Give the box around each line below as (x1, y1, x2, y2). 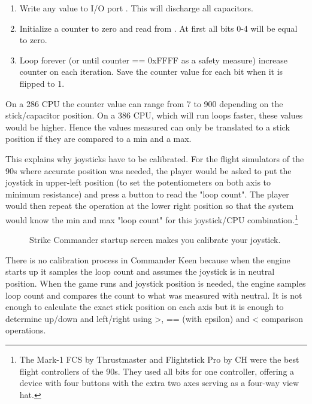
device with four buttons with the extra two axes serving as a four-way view (19, 376, 299, 389)
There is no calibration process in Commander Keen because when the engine (5, 253, 290, 266)
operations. (5, 324, 46, 336)
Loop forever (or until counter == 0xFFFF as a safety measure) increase (19, 53, 287, 66)
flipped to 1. (19, 77, 65, 89)
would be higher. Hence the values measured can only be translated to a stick (5, 120, 290, 133)
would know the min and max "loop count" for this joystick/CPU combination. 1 (5, 211, 298, 226)
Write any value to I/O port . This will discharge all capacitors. (19, 2, 253, 14)
